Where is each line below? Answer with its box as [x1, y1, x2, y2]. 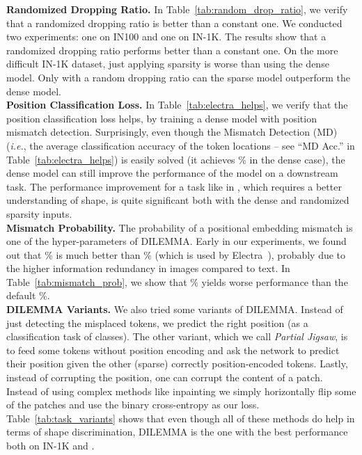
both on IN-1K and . [6, 438, 95, 452]
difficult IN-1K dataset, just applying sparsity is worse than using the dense [6, 56, 329, 71]
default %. [6, 288, 50, 303]
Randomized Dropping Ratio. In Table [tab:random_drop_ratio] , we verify [6, 2, 348, 16]
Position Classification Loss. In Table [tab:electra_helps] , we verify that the [6, 97, 348, 112]
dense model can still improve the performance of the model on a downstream [6, 166, 338, 180]
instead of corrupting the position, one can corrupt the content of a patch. [6, 370, 323, 385]
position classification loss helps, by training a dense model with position [6, 111, 317, 125]
